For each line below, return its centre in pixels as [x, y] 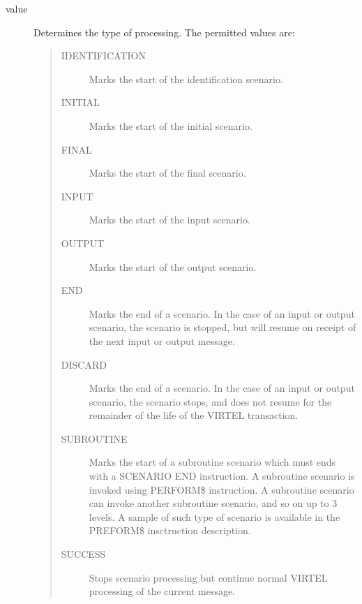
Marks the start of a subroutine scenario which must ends [212, 462]
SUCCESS [83, 554]
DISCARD [84, 364]
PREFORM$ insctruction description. [170, 530]
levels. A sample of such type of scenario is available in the [214, 516]
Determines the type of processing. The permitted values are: [164, 32]
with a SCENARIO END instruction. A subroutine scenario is [222, 476]
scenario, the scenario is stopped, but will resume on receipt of [223, 327]
